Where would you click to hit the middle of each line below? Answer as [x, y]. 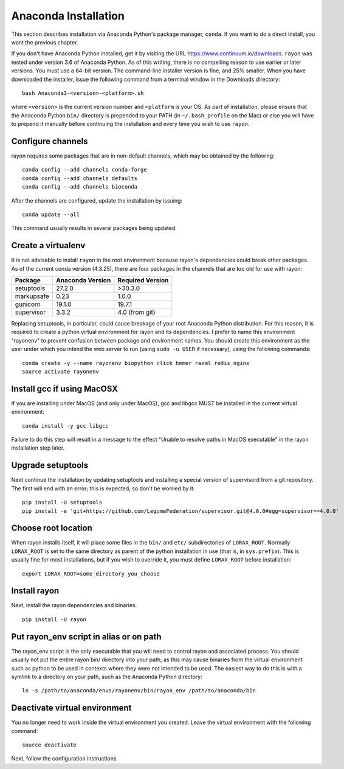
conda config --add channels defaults [80, 178]
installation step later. [38, 448]
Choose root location [52, 528]
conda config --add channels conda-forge [84, 170]
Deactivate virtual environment [71, 708]
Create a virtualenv [48, 245]
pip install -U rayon [54, 619]
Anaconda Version [83, 280]
